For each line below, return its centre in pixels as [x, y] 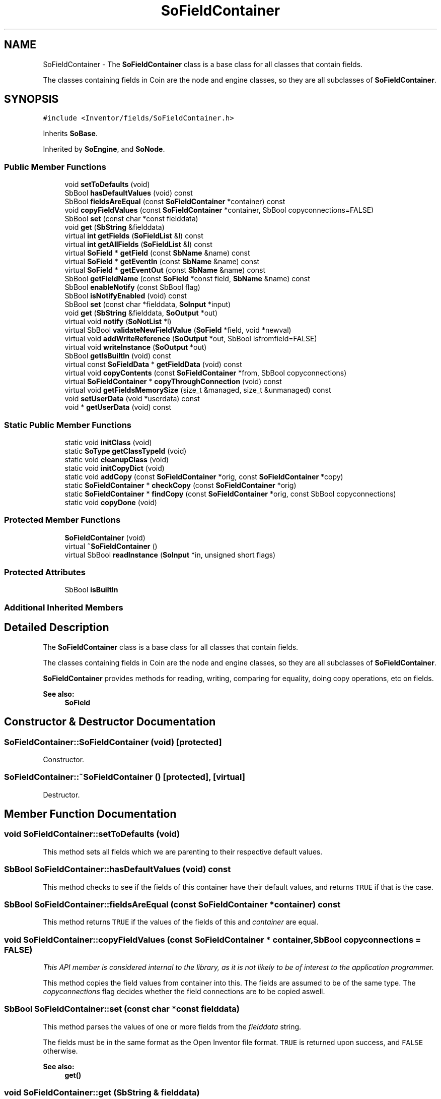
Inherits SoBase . [70, 134]
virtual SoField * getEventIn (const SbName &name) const [162, 262]
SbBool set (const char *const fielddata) [131, 219]
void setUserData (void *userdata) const [132, 399]
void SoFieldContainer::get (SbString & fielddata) [102, 1093]
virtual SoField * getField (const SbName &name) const [157, 253]
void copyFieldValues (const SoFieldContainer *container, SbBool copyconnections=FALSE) [219, 210]
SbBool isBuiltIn [91, 590]
